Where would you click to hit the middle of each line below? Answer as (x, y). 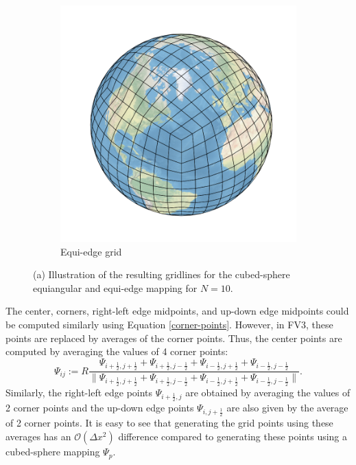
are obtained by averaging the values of (268, 392)
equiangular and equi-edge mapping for (115, 287)
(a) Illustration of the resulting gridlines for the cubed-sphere (162, 274)
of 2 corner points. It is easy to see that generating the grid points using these (169, 423)
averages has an (38, 436)
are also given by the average (287, 408)
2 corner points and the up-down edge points (100, 408)
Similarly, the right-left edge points (79, 392)
